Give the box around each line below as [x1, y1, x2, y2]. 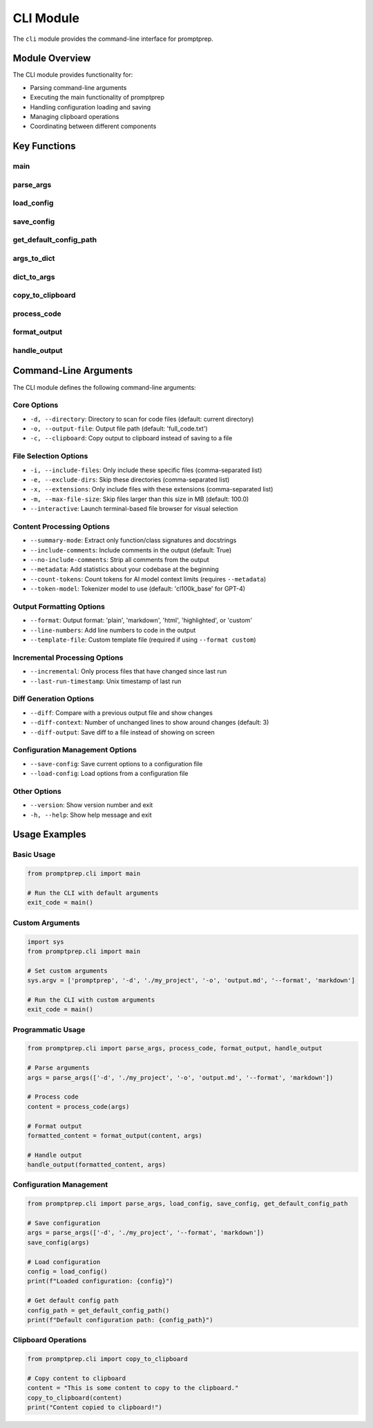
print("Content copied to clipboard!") [27, 1404, 162, 1411]
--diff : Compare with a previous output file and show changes [30, 708, 213, 716]
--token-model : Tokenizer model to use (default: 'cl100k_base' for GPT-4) [30, 585, 245, 593]
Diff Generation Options [12, 694, 95, 704]
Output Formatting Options [12, 602, 105, 611]
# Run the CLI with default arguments [27, 889, 159, 897]
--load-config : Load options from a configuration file [30, 769, 189, 778]
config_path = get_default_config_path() [27, 1306, 170, 1314]
